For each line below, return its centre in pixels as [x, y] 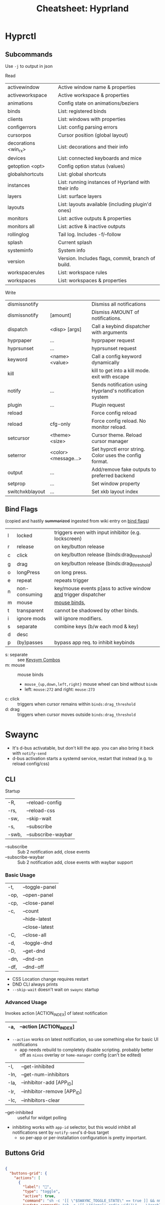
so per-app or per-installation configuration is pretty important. [83, 1138]
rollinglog [18, 235]
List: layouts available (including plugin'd [105, 205]
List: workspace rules [83, 272]
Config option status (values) [92, 166]
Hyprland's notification [118, 391]
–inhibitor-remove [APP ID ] [52, 1092]
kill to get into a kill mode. [121, 371]
